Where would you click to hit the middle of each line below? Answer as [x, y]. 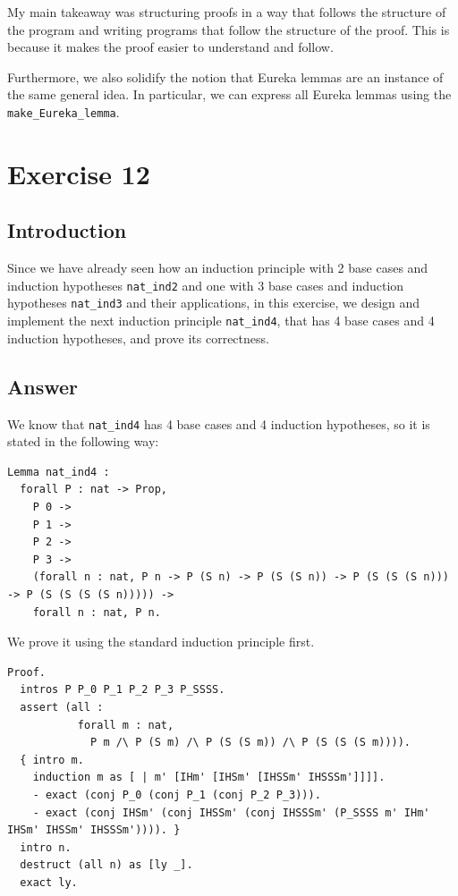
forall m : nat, [126, 725]
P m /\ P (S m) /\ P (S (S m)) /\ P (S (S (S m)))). [251, 743]
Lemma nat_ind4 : [59, 472]
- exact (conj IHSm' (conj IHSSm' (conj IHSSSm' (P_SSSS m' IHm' [231, 812]
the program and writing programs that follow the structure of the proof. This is [229, 29]
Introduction [67, 230]
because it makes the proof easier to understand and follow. [170, 47]
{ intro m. [52, 760]
